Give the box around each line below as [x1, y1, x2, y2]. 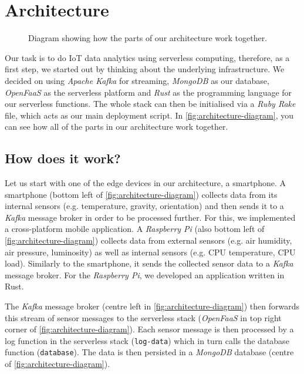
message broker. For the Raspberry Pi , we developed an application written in [5, 268, 285, 281]
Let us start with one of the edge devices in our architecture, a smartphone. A [5, 177, 286, 189]
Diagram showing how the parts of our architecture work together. [28, 32, 268, 44]
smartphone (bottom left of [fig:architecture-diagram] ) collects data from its [5, 188, 278, 200]
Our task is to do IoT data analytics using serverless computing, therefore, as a [5, 51, 290, 63]
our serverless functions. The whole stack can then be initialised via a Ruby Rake [5, 97, 296, 110]
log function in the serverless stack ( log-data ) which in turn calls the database [5, 334, 289, 346]
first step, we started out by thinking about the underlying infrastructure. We [5, 63, 285, 75]
